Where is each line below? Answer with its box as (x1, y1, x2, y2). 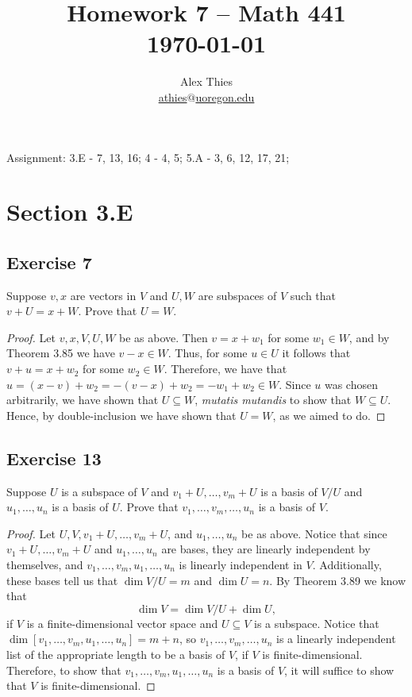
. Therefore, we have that (164, 360, 287, 377)
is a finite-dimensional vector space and (26, 614, 218, 631)
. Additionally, (312, 556, 382, 572)
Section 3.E (6, 195, 133, 228)
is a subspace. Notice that (253, 614, 379, 631)
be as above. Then (119, 329, 208, 345)
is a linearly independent (276, 630, 396, 647)
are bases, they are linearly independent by (161, 541, 371, 557)
